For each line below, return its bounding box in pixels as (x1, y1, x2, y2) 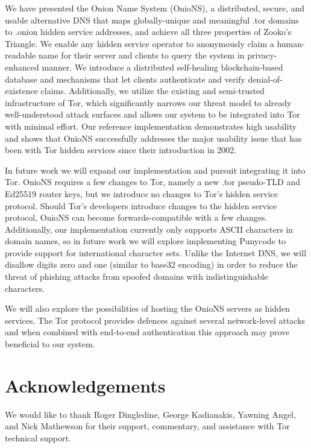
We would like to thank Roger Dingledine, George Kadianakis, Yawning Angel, (5, 408, 296, 420)
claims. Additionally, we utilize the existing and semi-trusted (40, 84, 265, 97)
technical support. (5, 431, 71, 444)
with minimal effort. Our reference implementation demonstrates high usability (5, 119, 297, 132)
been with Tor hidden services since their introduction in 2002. (5, 144, 237, 156)
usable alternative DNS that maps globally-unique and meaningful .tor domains (5, 13, 299, 26)
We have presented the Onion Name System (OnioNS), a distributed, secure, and (5, 2, 305, 14)
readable (5, 49, 36, 62)
